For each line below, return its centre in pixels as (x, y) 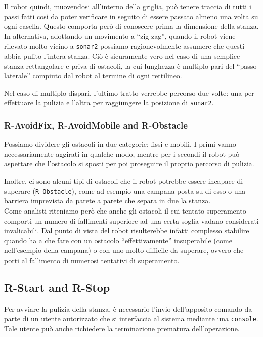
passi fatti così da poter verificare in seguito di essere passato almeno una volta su (131, 16)
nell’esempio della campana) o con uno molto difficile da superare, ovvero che (124, 250)
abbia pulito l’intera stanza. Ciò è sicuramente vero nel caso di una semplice (122, 56)
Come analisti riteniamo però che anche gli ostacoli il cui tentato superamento (125, 210)
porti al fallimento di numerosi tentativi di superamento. (92, 260)
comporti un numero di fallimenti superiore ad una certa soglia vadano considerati (131, 220)
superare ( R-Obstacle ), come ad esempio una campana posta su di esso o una (125, 191)
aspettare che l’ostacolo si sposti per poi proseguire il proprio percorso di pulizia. (129, 164)
